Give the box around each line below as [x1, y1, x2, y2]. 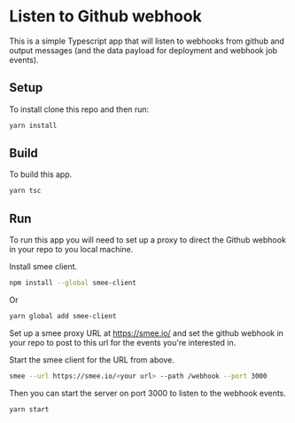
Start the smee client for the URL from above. [9, 354, 175, 365]
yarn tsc [9, 187, 42, 196]
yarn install [9, 121, 58, 130]
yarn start [9, 404, 50, 414]
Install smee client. [9, 261, 78, 272]
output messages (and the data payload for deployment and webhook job [9, 44, 277, 55]
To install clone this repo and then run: [9, 104, 150, 115]
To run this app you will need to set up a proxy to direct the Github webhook [9, 235, 286, 245]
